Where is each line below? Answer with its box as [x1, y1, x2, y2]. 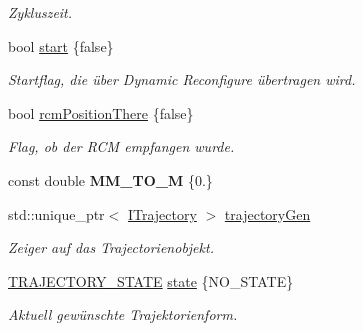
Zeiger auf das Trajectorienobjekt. [8, 237, 214, 258]
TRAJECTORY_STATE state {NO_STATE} [8, 270, 294, 291]
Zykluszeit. [8, 2, 73, 22]
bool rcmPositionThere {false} [8, 102, 194, 123]
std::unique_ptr [8, 203, 105, 224]
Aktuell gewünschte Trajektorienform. [8, 304, 238, 325]
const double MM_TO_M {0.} [8, 169, 213, 190]
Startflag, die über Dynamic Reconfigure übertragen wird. [8, 69, 356, 90]
